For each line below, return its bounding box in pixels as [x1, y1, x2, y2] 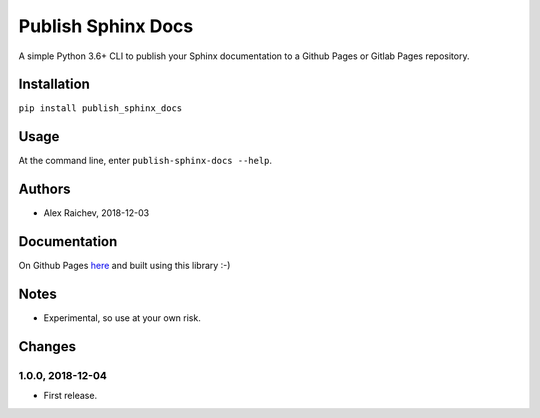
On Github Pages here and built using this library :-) [18, 260, 231, 272]
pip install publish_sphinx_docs [18, 103, 183, 114]
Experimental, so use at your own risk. [43, 312, 202, 324]
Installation [18, 76, 90, 93]
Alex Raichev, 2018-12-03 [43, 207, 150, 219]
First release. [43, 390, 98, 402]
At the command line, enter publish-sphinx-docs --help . [18, 155, 273, 167]
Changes [18, 338, 77, 355]
